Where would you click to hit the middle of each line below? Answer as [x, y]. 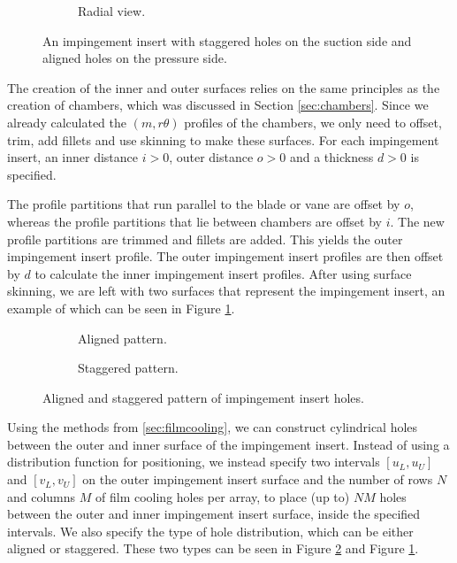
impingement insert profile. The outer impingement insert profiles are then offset [225, 256]
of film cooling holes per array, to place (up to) [223, 496]
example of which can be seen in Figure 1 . [121, 308]
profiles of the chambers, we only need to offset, [313, 122]
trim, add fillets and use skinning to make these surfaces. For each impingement [223, 139]
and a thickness [331, 157]
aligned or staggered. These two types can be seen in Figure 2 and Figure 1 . [213, 548]
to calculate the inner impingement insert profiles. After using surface [223, 273]
